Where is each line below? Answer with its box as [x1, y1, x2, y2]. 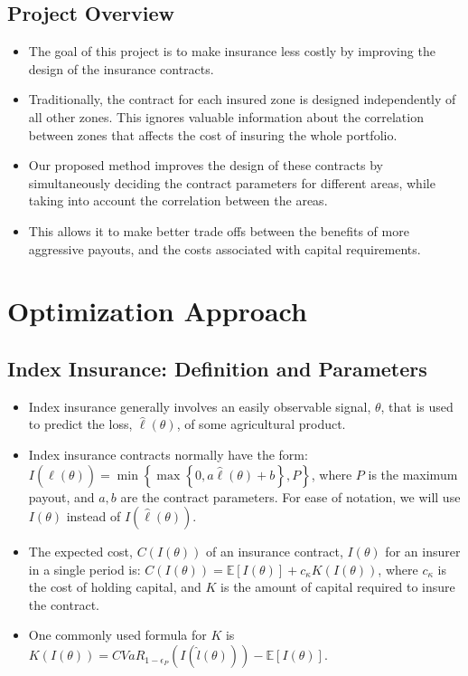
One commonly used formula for [28, 625, 207, 644]
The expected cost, [28, 542, 133, 561]
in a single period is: [28, 559, 141, 578]
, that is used [380, 396, 454, 415]
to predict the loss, [28, 414, 133, 433]
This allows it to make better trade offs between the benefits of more [28, 221, 409, 240]
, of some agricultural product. [176, 414, 346, 433]
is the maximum [368, 464, 458, 483]
